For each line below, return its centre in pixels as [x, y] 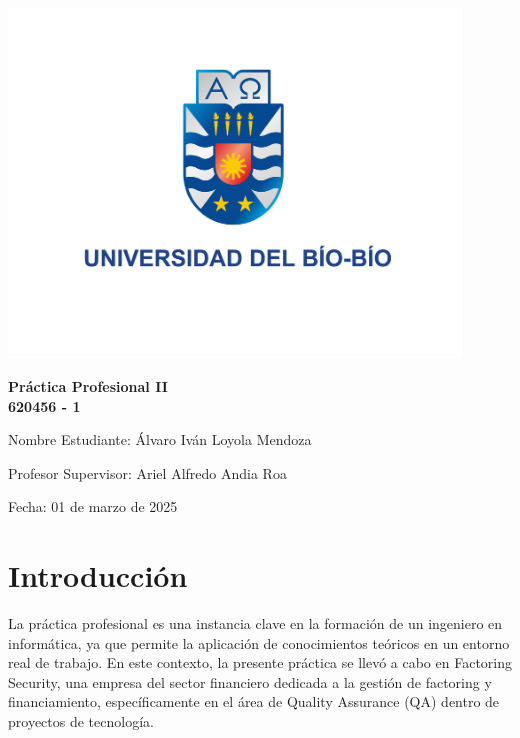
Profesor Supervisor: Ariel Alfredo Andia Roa [147, 472]
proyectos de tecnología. [81, 720]
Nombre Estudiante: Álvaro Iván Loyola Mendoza [160, 439]
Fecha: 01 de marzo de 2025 [93, 506]
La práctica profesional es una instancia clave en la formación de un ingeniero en [255, 623]
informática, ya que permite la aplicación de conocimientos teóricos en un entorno [259, 642]
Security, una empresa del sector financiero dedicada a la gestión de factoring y [250, 681]
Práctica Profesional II [88, 385]
